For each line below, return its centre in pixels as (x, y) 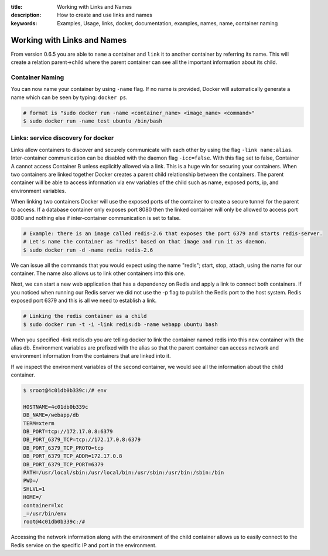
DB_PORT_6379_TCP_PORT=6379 (63, 464)
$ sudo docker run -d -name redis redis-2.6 (88, 250)
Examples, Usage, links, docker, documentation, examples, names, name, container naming (168, 23)
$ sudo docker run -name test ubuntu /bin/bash (93, 121)
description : (26, 15)
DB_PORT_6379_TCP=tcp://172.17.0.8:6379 (82, 440)
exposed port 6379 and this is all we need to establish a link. (84, 301)
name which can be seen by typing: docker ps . (69, 97)
